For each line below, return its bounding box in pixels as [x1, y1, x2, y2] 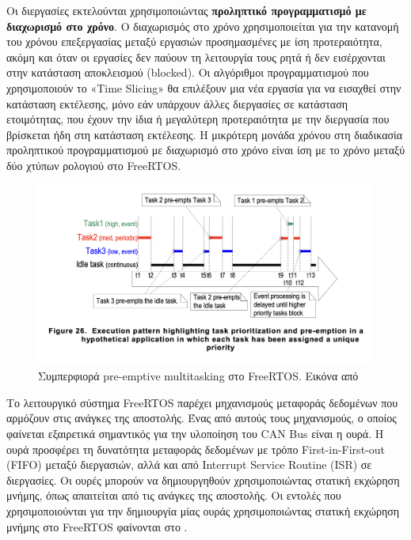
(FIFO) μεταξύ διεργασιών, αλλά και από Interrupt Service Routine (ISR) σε [6, 456, 372, 473]
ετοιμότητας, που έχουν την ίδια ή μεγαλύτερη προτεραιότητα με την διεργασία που [6, 111, 390, 127]
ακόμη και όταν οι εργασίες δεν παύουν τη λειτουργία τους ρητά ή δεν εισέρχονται [6, 48, 386, 65]
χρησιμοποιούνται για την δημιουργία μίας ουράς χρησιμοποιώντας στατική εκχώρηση [6, 503, 400, 519]
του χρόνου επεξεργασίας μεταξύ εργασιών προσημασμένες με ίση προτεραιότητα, [6, 33, 382, 50]
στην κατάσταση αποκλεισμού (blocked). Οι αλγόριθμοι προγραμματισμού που [6, 64, 369, 81]
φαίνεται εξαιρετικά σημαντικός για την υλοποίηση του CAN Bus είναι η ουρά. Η [6, 425, 384, 442]
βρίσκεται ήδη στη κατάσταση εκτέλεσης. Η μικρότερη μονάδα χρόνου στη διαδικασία [6, 126, 403, 142]
